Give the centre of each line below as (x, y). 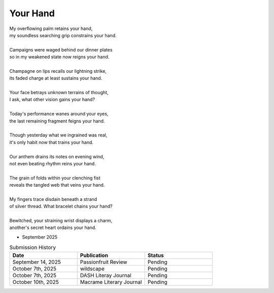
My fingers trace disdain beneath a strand (53, 199)
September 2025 (40, 237)
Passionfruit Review (104, 262)
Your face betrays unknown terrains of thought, (59, 93)
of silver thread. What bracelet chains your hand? (61, 207)
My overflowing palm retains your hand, (51, 28)
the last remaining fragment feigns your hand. (57, 121)
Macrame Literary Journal (111, 282)
